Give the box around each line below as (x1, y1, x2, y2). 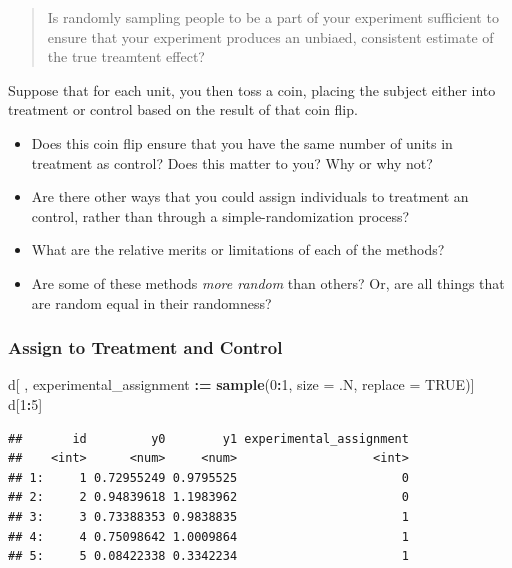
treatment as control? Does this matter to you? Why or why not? (31, 152, 433, 173)
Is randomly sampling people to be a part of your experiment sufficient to (47, 7, 499, 27)
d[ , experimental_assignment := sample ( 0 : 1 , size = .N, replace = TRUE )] (8, 374, 475, 395)
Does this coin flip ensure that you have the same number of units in (31, 132, 453, 153)
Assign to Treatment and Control (8, 335, 283, 360)
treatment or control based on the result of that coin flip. (8, 99, 358, 120)
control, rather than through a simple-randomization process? (31, 205, 410, 226)
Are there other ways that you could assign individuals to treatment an (31, 186, 469, 207)
